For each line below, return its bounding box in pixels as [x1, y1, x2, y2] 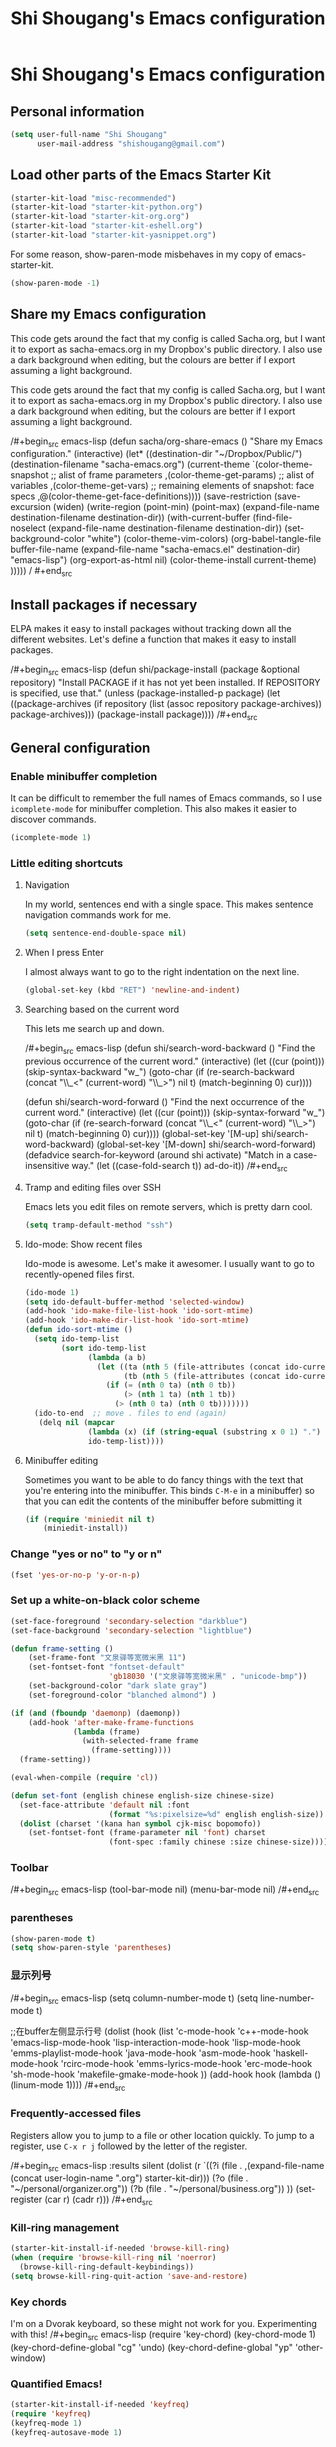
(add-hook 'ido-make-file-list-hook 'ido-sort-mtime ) [24, 1306, 254, 1316]
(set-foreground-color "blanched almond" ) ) [28, 1690, 217, 1700]
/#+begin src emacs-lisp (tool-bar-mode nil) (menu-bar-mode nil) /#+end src [10, 1883, 320, 1898]
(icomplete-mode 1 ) [10, 833, 92, 843]
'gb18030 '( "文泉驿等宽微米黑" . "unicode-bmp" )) [108, 1672, 308, 1682]
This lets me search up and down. [24, 1023, 165, 1035]
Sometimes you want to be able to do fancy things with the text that [24, 1473, 304, 1486]
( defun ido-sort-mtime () [24, 1325, 133, 1335]
